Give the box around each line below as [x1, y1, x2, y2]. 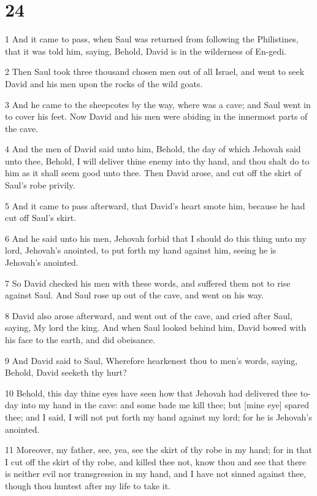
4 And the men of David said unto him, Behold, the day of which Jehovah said [5, 142, 301, 155]
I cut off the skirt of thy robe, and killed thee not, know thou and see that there [5, 455, 307, 468]
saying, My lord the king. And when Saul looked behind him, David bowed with [5, 321, 307, 334]
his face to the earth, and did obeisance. [5, 333, 156, 346]
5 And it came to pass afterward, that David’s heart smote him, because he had [5, 199, 305, 212]
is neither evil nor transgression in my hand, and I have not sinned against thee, [5, 467, 307, 480]
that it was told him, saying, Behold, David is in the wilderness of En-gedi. [5, 44, 287, 57]
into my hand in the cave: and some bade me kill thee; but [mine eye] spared [21, 398, 309, 411]
